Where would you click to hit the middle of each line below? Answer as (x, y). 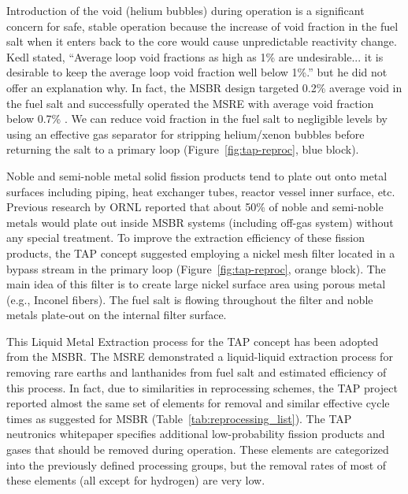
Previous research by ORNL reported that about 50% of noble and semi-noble (195, 207)
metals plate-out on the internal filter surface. (117, 315)
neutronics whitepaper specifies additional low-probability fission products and (196, 434)
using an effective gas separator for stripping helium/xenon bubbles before (185, 134)
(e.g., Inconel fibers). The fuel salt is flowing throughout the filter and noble (190, 299)
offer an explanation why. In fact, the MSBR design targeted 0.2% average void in (204, 87)
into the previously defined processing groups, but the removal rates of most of (197, 464)
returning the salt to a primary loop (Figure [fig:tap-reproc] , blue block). (183, 149)
